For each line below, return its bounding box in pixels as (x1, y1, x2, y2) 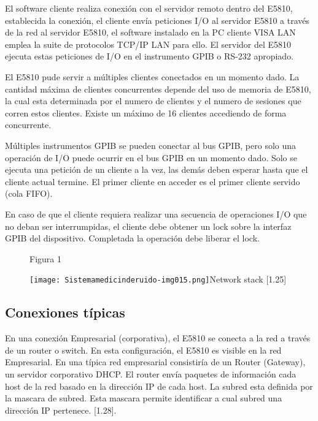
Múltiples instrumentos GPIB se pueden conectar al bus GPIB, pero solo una (5, 138, 297, 151)
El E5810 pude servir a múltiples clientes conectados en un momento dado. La (5, 70, 300, 83)
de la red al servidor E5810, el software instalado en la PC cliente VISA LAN (5, 26, 296, 39)
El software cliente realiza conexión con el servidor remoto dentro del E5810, (5, 2, 293, 14)
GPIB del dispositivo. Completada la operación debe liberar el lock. (5, 232, 260, 245)
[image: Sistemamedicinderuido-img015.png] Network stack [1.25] (29, 273, 287, 286)
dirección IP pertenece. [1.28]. (5, 403, 117, 416)
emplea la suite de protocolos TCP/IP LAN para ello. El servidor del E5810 (5, 37, 292, 50)
